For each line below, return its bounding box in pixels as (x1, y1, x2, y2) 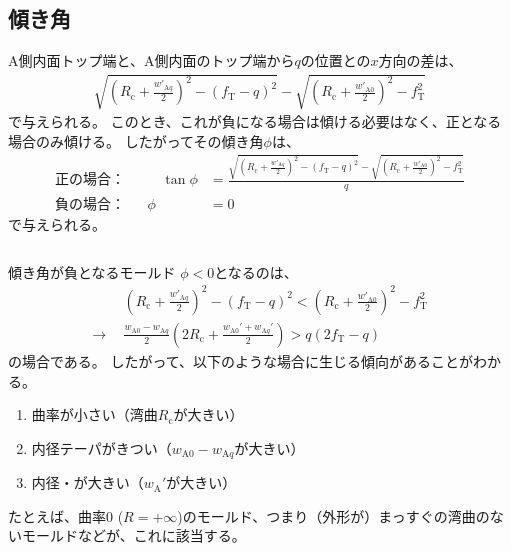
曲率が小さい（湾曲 (31, 404, 158, 425)
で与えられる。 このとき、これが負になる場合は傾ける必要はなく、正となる (8, 111, 502, 132)
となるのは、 (214, 261, 298, 282)
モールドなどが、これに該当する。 (21, 525, 246, 546)
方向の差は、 (378, 50, 463, 71)
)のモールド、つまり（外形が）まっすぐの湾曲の (177, 505, 490, 526)
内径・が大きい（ (31, 472, 144, 493)
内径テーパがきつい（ (31, 437, 172, 458)
